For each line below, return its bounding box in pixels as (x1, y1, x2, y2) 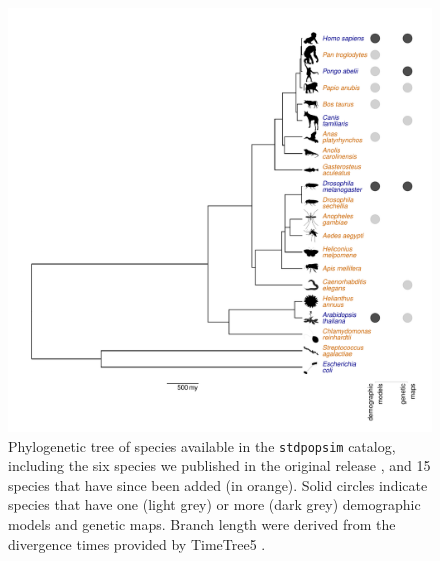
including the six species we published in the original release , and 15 (8, 455, 431, 476)
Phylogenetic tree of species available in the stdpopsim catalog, (8, 435, 396, 456)
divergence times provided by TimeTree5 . (8, 533, 266, 554)
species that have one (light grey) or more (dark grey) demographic (8, 494, 421, 515)
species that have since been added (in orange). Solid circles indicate (8, 474, 428, 495)
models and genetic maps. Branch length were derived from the (8, 514, 396, 535)
